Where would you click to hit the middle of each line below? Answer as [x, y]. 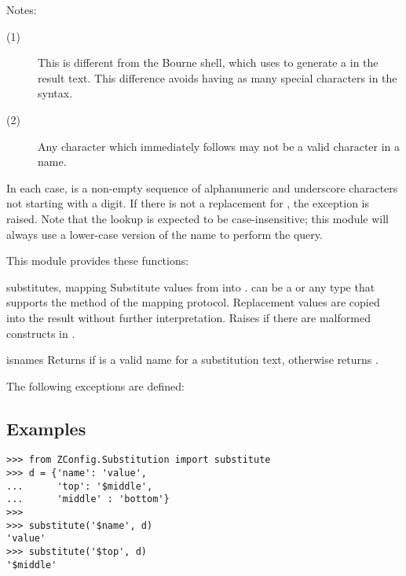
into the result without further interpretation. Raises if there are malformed [188, 317]
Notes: [22, 9]
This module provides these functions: [98, 260]
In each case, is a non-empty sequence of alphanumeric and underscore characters [202, 187]
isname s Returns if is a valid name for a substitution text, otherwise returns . [192, 360]
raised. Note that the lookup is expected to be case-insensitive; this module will [198, 218]
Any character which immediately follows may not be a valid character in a [219, 146]
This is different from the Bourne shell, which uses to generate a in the [208, 62]
